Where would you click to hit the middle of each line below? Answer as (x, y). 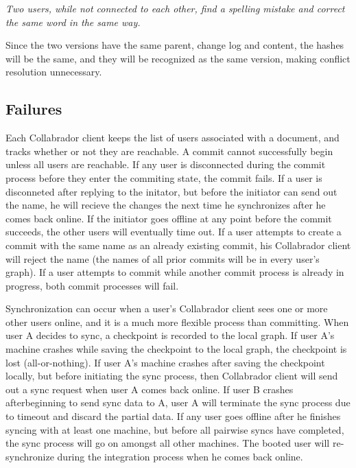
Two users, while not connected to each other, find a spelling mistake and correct (175, 8)
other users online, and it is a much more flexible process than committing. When (177, 321)
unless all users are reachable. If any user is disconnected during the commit (166, 164)
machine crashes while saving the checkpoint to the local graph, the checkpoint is (176, 349)
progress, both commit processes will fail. (92, 285)
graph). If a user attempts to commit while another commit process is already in (175, 272)
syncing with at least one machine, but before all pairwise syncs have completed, (175, 429)
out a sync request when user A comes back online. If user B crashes (150, 389)
